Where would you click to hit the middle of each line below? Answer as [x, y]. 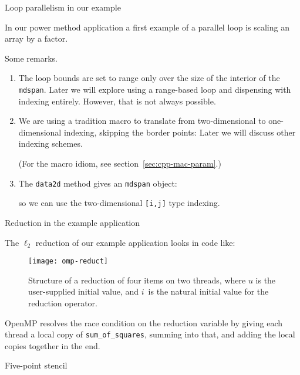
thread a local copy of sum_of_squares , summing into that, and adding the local [150, 334]
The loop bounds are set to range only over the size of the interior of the [149, 78]
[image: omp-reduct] [68, 261]
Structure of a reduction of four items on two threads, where [137, 280]
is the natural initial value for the [208, 291]
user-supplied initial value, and [84, 291]
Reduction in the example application [73, 222]
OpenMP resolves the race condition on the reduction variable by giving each [144, 322]
